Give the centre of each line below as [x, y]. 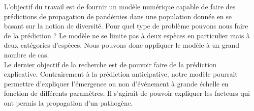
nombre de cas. [27, 54]
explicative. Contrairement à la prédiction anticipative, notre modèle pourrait [121, 74]
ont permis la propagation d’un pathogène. [68, 102]
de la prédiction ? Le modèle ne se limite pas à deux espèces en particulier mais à [127, 35]
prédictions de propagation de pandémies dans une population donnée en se [118, 16]
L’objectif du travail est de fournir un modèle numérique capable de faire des [120, 6]
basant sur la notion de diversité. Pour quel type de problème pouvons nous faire [126, 26]
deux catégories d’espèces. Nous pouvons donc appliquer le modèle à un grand [122, 45]
